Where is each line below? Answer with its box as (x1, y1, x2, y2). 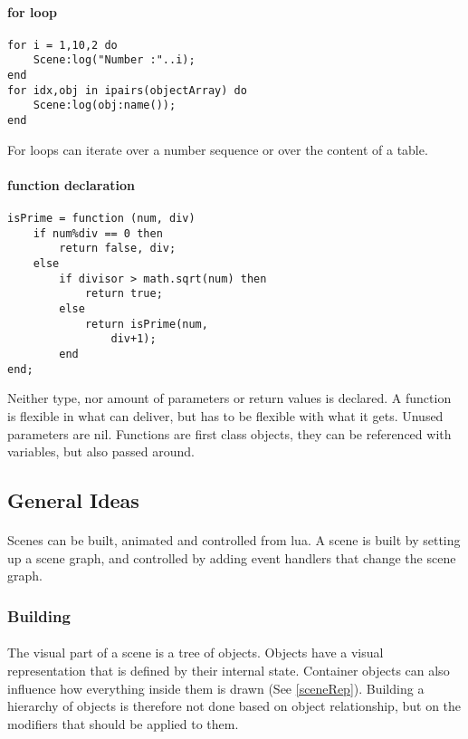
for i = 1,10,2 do (7, 38, 118, 52)
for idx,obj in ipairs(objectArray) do (7, 83, 247, 97)
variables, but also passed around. (7, 442, 195, 461)
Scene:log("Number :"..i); (33, 53, 196, 67)
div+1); (110, 332, 157, 346)
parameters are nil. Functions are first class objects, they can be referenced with (7, 424, 452, 443)
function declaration (7, 175, 135, 194)
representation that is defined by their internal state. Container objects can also (7, 660, 450, 679)
